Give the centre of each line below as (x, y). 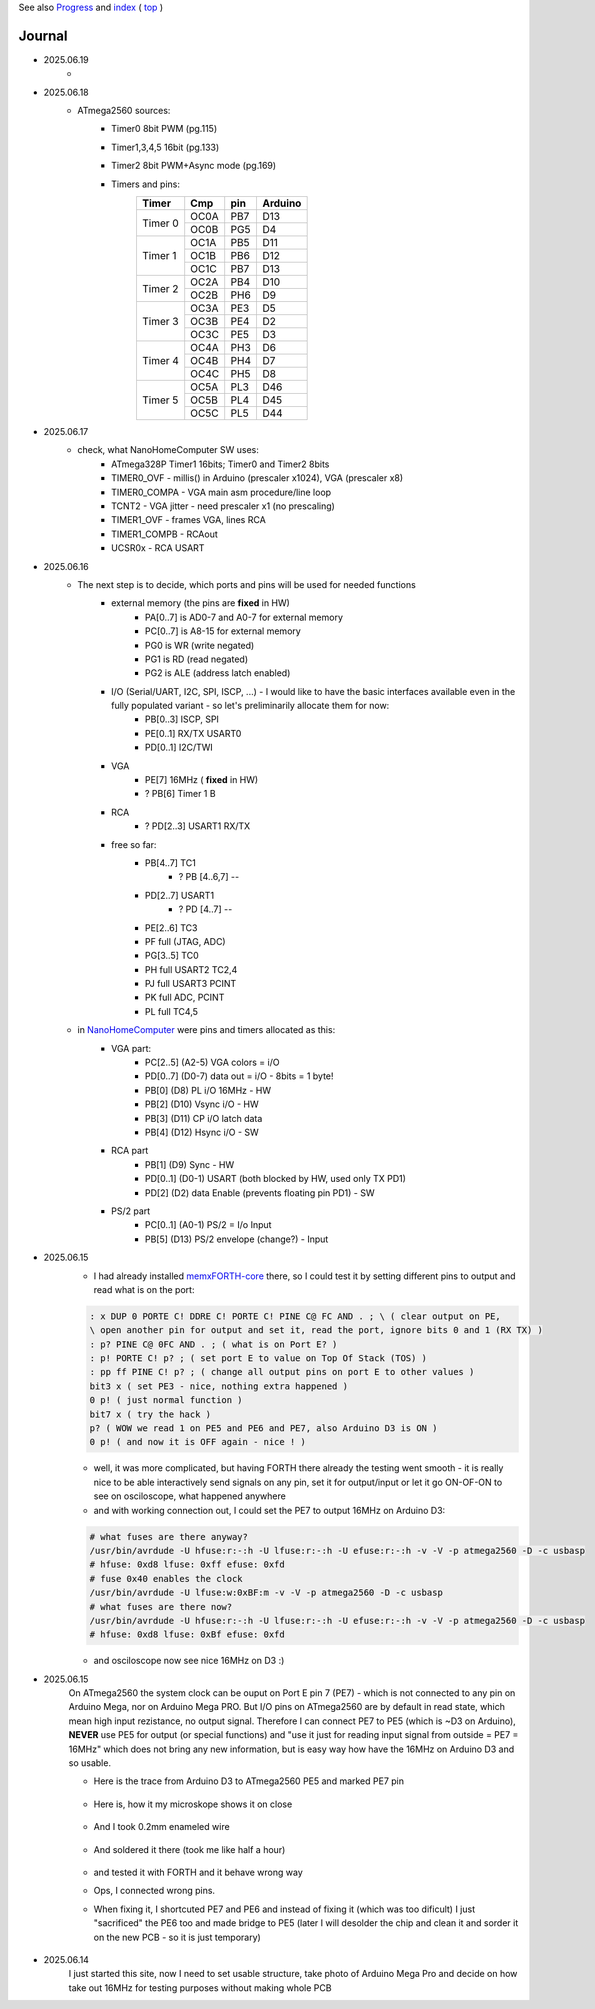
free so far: (134, 844)
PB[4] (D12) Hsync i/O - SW (202, 1132)
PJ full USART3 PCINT (191, 984)
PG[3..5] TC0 (172, 956)
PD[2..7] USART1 (180, 895)
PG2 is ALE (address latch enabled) (218, 673)
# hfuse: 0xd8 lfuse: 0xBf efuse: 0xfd (187, 1634)
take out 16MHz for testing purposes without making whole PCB (200, 1987)
